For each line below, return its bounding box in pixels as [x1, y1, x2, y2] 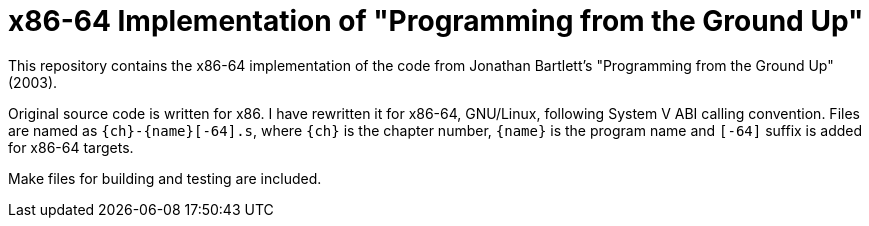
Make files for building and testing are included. [8, 169, 322, 187]
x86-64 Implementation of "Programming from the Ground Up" [8, 4, 864, 38]
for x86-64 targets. [8, 138, 134, 156]
